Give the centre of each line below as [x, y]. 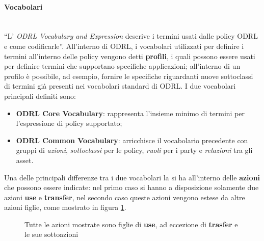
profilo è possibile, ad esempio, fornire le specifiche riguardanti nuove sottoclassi [129, 76]
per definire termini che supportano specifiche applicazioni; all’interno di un [122, 66]
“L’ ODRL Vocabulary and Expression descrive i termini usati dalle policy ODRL [131, 36]
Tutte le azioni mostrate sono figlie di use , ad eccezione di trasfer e [131, 224]
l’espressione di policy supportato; [69, 123]
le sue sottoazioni [51, 234]
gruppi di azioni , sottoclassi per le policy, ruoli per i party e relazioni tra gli [134, 150]
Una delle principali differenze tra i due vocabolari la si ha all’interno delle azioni [132, 177]
